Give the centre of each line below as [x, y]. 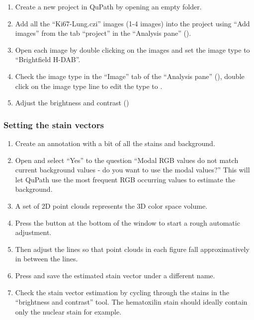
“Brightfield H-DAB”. [48, 59]
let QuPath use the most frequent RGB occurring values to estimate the [125, 179]
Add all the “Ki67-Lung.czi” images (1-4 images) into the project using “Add [132, 23]
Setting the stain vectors [54, 124]
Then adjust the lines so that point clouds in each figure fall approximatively [132, 249]
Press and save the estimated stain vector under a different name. [115, 275]
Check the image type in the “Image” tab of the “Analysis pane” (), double [130, 76]
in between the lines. [46, 259]
